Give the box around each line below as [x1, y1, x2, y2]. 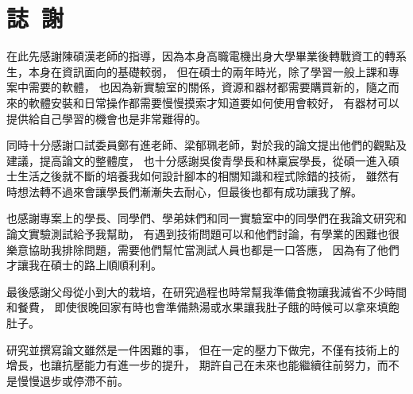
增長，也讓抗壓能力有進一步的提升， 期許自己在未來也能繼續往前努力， [6, 357, 377, 373]
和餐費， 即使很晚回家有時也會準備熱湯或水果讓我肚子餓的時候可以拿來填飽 [6, 299, 399, 315]
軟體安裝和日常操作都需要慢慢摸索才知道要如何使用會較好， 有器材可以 [28, 94, 399, 110]
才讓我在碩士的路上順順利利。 [6, 257, 162, 273]
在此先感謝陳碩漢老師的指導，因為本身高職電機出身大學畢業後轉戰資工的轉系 [6, 48, 407, 64]
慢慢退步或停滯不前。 [17, 372, 129, 388]
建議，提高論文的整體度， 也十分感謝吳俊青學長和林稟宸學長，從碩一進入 [6, 152, 388, 168]
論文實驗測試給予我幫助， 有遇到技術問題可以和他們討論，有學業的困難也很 [6, 226, 399, 242]
